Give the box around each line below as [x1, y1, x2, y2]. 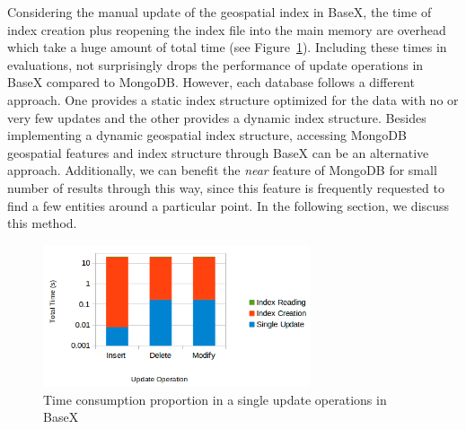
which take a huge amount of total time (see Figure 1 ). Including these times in [7, 38, 447, 57]
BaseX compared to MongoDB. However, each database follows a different [7, 73, 415, 92]
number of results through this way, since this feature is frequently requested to [7, 178, 444, 197]
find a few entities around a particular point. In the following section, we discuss [7, 196, 450, 214]
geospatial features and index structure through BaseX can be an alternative [7, 143, 429, 162]
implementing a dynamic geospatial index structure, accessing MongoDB [7, 126, 407, 144]
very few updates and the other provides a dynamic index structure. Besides [7, 108, 426, 127]
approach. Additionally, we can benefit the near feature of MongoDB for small [7, 161, 437, 179]
